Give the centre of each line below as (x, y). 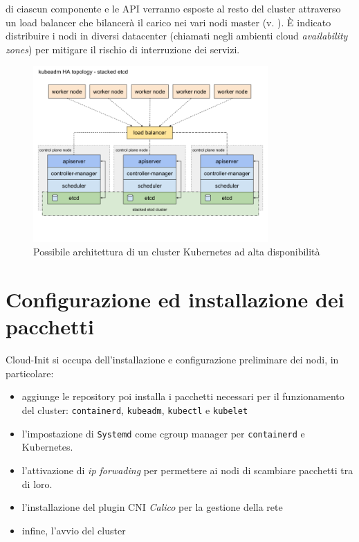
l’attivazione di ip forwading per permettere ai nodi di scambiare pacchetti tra (187, 470)
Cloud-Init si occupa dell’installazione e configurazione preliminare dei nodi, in (172, 360)
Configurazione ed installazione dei (175, 299)
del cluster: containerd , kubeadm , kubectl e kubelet (135, 410)
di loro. (37, 484)
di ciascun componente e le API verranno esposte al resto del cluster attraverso (173, 8)
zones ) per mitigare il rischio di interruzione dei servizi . (123, 49)
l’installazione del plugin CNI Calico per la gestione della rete (152, 507)
